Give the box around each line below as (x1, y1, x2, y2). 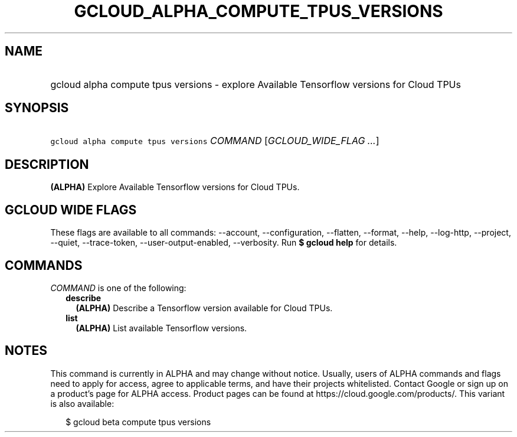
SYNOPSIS (5, 100, 69, 116)
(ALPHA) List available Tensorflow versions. (76, 322, 247, 333)
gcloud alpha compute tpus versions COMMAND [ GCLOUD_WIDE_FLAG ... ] (50, 135, 379, 147)
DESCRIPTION (5, 156, 89, 172)
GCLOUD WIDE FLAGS (5, 202, 137, 217)
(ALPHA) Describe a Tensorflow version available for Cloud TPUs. (76, 302, 333, 313)
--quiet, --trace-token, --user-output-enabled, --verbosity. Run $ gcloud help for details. (50, 237, 397, 248)
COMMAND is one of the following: (50, 282, 186, 293)
